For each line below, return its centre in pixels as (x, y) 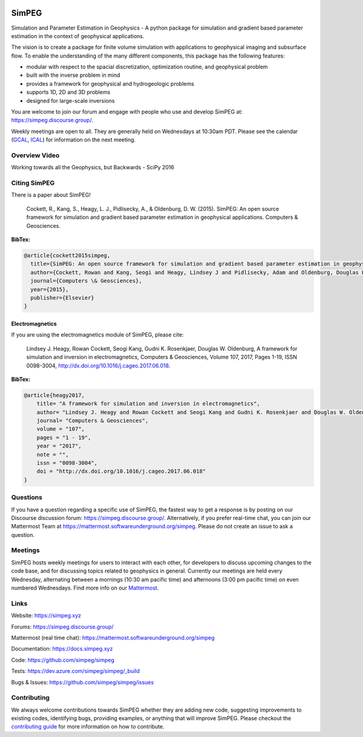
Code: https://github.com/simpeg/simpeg (63, 660)
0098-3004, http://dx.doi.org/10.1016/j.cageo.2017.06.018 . (98, 365)
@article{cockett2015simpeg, (67, 256)
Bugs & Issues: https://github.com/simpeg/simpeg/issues (83, 682)
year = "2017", (59, 446)
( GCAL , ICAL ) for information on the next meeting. (74, 140)
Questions (27, 498)
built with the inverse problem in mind (73, 75)
